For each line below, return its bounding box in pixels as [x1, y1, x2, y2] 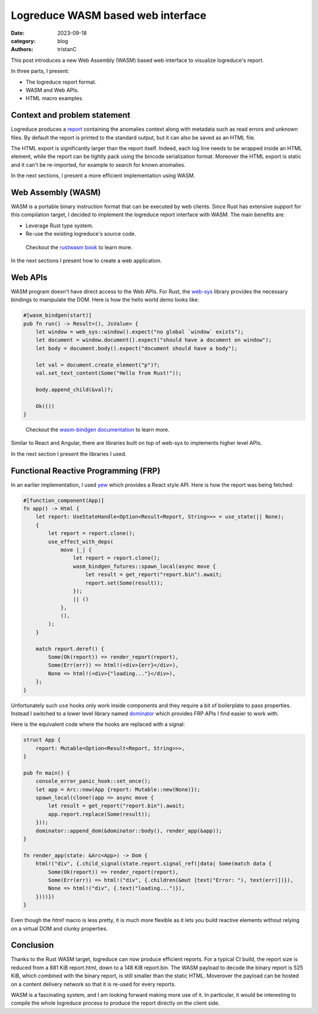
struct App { [23, 736, 61, 744]
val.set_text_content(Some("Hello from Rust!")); [35, 370, 182, 376]
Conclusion [11, 940, 54, 950]
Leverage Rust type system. [25, 222, 94, 229]
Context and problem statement [11, 110, 131, 120]
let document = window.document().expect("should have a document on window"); [35, 336, 272, 343]
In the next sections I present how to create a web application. [11, 257, 162, 264]
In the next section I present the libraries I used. [11, 450, 127, 457]
